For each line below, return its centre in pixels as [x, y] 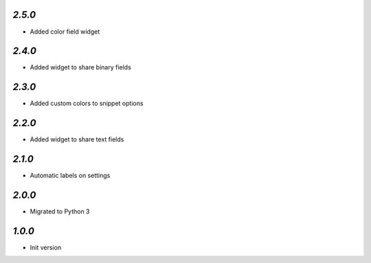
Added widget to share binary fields [81, 67]
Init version [46, 247]
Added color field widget [65, 32]
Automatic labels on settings [70, 176]
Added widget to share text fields [77, 139]
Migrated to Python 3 [60, 211]
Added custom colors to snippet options [87, 104]
